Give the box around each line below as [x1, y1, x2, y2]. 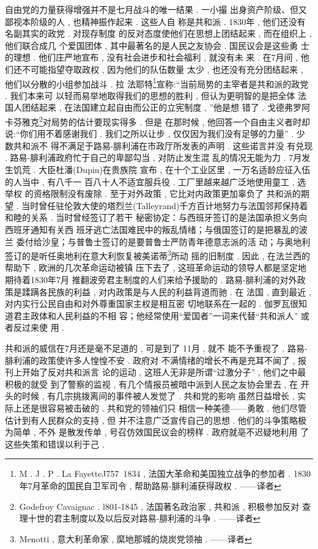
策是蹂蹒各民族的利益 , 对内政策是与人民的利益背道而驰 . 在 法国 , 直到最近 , [5, 285, 311, 298]
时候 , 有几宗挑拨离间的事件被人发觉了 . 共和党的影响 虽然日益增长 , [21, 389, 295, 402]
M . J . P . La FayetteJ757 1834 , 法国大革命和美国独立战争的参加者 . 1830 [19, 467, 311, 480]
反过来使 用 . [13, 321, 65, 334]
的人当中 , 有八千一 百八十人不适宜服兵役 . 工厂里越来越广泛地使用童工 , [5, 175, 295, 188]
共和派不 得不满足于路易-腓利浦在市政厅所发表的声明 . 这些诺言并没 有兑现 [13, 139, 313, 152]
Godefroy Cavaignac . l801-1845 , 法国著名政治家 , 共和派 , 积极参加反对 [19, 499, 300, 512]
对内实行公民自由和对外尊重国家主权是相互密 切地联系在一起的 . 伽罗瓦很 [5, 297, 298, 310]
